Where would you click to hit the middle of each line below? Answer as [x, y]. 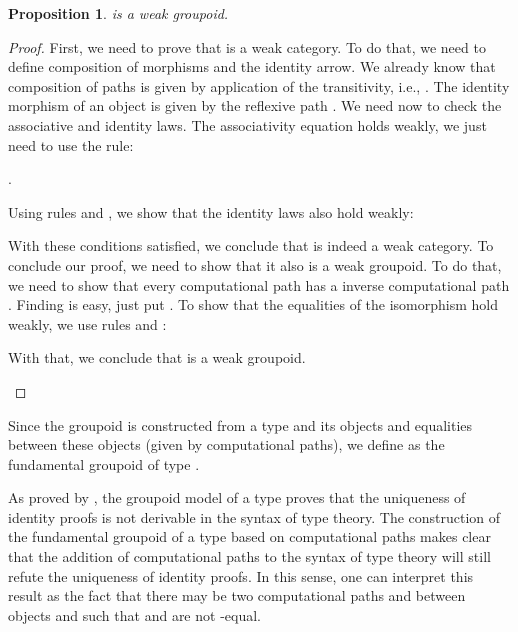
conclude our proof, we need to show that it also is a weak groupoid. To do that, [255, 264]
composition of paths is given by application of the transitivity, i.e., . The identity [259, 85]
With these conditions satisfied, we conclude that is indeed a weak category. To [251, 245]
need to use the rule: [71, 144]
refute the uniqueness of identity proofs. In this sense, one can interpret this [241, 575]
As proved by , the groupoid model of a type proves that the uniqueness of [237, 497]
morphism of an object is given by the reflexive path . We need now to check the [255, 105]
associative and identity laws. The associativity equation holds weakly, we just [247, 124]
